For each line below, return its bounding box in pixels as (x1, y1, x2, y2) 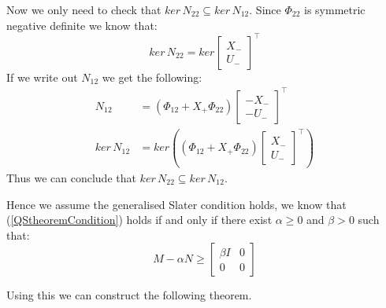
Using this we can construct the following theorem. (6, 287, 252, 303)
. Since (249, 2, 281, 17)
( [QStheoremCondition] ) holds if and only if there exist (6, 211, 273, 228)
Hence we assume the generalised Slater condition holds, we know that (6, 196, 347, 212)
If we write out (6, 68, 78, 85)
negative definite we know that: (6, 16, 158, 33)
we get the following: (102, 68, 202, 85)
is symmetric (303, 2, 366, 17)
